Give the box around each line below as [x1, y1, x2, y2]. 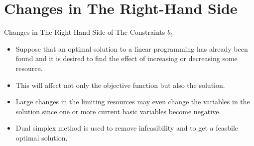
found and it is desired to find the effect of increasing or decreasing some [15, 53, 238, 64]
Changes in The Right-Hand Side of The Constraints [4, 27, 165, 37]
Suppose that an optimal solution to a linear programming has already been [15, 43, 248, 54]
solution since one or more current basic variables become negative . [15, 106, 221, 116]
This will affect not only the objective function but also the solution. [15, 79, 225, 90]
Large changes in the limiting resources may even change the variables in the [15, 96, 250, 107]
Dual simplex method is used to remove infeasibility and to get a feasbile [15, 123, 239, 133]
